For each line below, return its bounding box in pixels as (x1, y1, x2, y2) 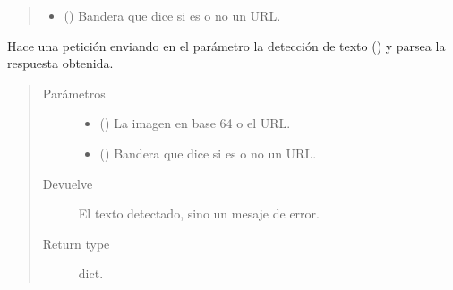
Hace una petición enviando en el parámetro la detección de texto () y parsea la (7, 36, 446, 55)
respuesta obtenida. (7, 54, 114, 72)
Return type (42, 234, 110, 252)
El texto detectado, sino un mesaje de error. (78, 204, 320, 223)
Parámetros (42, 83, 106, 102)
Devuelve (42, 174, 93, 192)
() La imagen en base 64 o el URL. (99, 114, 291, 132)
